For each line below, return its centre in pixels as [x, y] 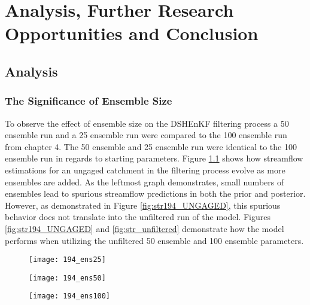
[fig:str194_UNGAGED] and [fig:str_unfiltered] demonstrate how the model [145, 228]
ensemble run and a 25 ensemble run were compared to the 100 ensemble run [146, 135]
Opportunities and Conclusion [132, 33]
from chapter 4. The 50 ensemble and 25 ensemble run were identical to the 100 [151, 146]
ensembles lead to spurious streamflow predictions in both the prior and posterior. [155, 193]
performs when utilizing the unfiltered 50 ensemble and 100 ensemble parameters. [154, 240]
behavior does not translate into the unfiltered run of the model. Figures [138, 217]
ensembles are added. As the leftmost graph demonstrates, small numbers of [145, 182]
